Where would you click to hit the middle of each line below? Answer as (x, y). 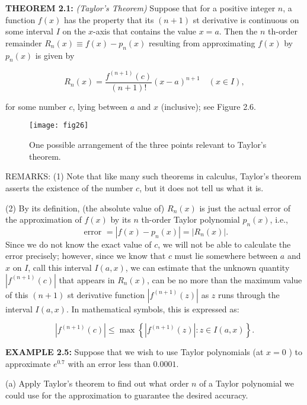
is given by (55, 55)
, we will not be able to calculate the (224, 244)
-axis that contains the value (145, 31)
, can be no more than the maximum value (224, 279)
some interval (29, 31)
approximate (28, 363)
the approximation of (44, 219)
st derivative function (106, 294)
